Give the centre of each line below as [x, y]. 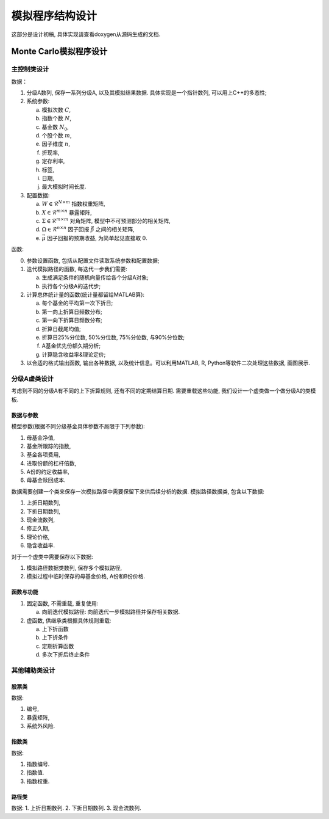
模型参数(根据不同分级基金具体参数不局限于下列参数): [78, 426]
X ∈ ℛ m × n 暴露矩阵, [67, 212]
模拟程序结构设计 [54, 16]
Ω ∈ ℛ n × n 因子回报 [65, 229]
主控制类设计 [30, 69]
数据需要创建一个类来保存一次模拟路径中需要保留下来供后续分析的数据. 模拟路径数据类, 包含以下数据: [138, 491]
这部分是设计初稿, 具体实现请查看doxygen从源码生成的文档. [86, 34]
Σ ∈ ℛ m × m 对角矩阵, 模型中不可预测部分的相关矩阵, [106, 220]
